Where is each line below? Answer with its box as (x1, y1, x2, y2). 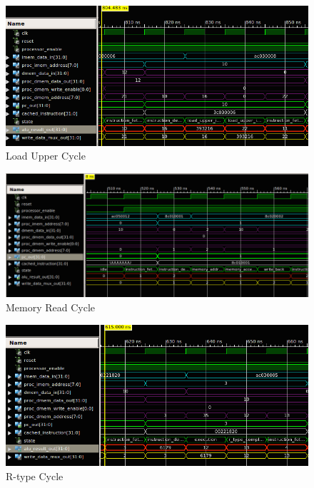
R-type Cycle (6, 469, 64, 484)
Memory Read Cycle (6, 299, 96, 314)
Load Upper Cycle (6, 148, 86, 163)
